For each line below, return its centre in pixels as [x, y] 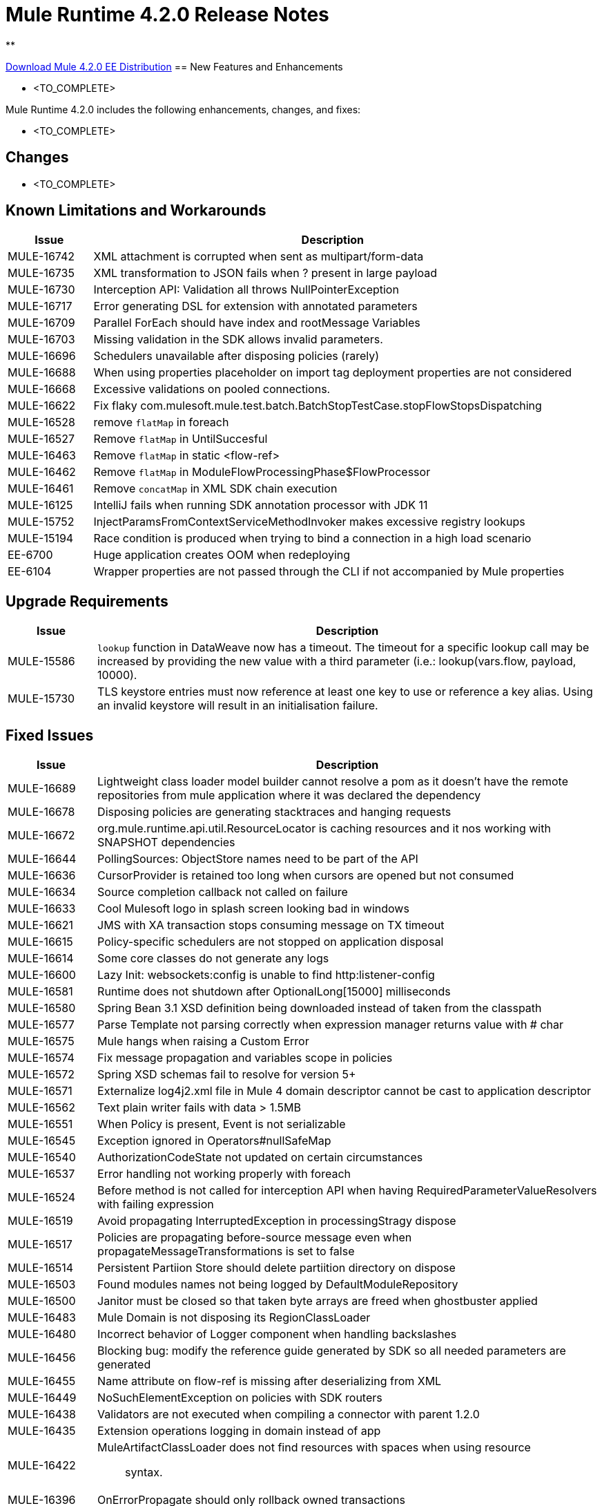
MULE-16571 [40, 1091]
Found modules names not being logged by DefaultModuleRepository [278, 1285]
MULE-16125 [40, 505]
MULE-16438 [42, 1414]
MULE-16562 [41, 1108]
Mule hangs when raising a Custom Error [203, 1041]
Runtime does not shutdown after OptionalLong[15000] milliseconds [274, 992]
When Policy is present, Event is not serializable [222, 1124]
